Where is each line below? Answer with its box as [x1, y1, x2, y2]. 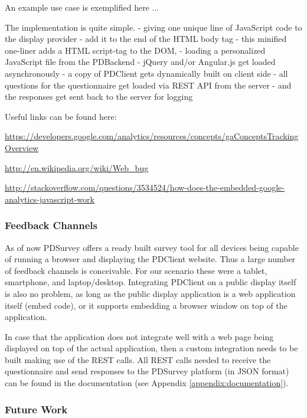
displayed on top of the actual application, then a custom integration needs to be [5, 342, 298, 354]
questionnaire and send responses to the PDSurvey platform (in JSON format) [5, 365, 289, 377]
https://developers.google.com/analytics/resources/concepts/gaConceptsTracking [5, 130, 299, 142]
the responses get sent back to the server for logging [5, 90, 193, 103]
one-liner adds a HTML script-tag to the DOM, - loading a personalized [5, 44, 266, 56]
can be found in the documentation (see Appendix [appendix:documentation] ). [5, 377, 289, 389]
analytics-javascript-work [5, 192, 94, 205]
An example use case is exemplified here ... [5, 1, 159, 13]
